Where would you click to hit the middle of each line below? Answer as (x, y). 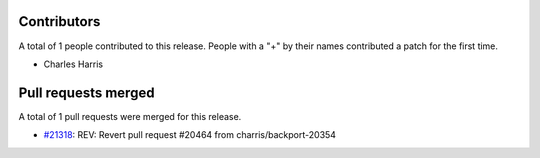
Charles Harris (73, 64)
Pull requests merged (86, 92)
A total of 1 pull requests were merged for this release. (130, 116)
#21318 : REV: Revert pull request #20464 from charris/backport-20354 (190, 135)
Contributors (59, 21)
